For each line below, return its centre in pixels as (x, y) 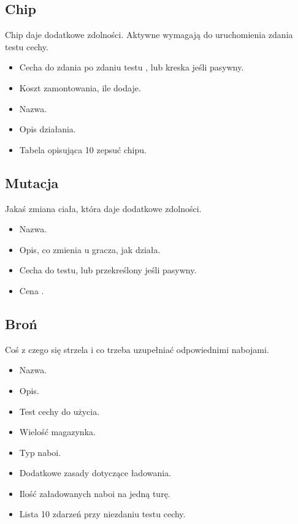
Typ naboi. (40, 452)
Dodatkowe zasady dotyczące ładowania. (95, 473)
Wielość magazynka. (57, 432)
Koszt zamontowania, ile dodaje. (80, 87)
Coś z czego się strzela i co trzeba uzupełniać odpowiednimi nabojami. (137, 349)
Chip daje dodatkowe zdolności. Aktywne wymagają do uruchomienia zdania (149, 35)
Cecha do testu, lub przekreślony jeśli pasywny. (108, 270)
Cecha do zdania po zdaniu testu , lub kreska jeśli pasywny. (132, 67)
